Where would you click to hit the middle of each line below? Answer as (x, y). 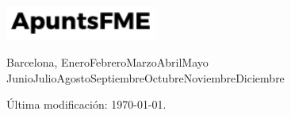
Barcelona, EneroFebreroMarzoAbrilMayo (107, 62)
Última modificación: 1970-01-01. (86, 104)
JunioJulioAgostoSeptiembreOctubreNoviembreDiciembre (145, 77)
